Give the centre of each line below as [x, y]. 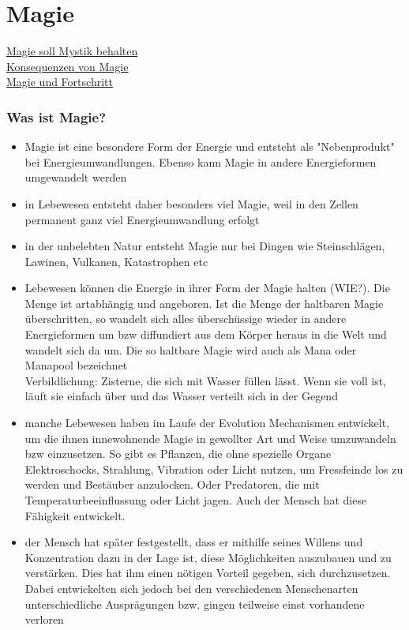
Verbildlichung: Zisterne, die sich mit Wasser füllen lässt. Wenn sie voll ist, [206, 380]
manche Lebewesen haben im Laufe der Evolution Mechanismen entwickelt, [207, 423]
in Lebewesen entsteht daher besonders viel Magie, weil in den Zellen [191, 203]
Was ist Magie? [56, 116]
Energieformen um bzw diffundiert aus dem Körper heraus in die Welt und [206, 334]
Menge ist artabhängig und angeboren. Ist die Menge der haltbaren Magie [204, 303]
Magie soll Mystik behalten [72, 51]
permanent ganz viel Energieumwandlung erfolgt [142, 219]
